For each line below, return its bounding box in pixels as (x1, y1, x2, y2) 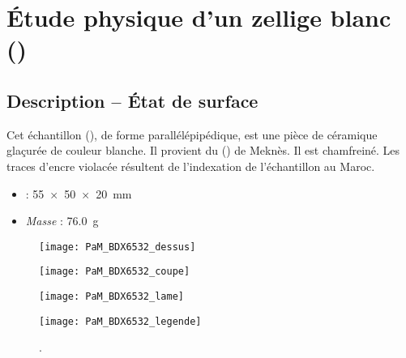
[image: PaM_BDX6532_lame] (39, 291, 184, 303)
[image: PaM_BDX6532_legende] (39, 315, 202, 327)
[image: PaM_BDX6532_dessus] (39, 241, 196, 253)
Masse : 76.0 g (25, 212, 99, 229)
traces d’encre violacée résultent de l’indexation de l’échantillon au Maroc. (6, 157, 375, 174)
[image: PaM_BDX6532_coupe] (39, 266, 190, 278)
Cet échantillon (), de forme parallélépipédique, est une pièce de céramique (6, 126, 378, 143)
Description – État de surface (6, 87, 259, 113)
